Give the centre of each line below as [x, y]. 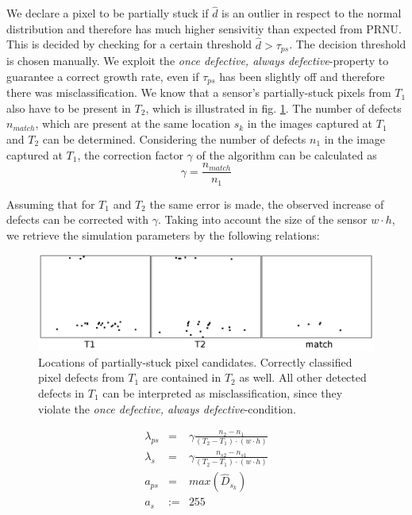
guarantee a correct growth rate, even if [103, 76]
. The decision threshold [348, 44]
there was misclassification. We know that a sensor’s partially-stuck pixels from [199, 92]
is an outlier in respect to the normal [312, 13]
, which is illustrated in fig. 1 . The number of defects [273, 108]
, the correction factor [130, 154]
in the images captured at [310, 123]
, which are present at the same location [133, 123]
